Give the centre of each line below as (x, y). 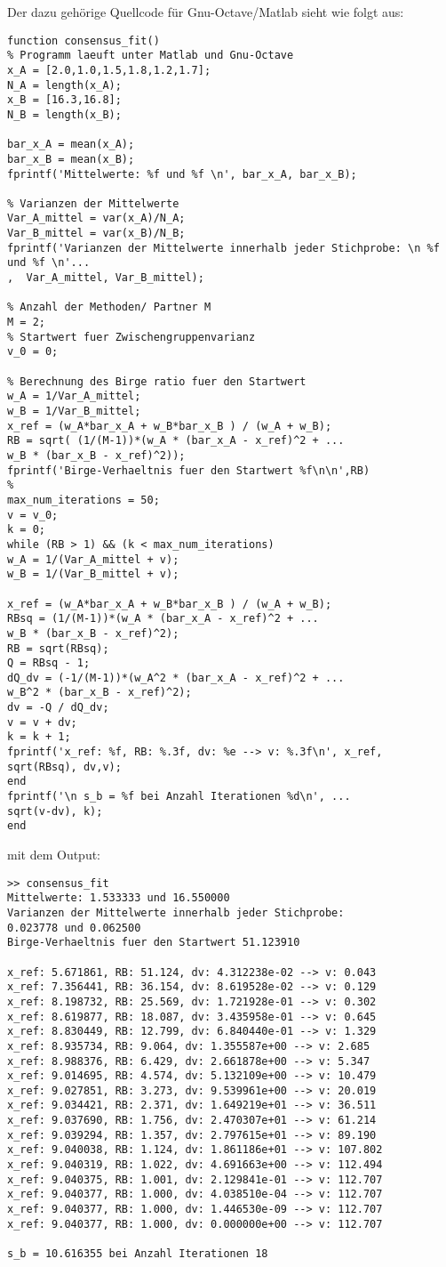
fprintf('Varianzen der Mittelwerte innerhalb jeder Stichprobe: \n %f (223, 248)
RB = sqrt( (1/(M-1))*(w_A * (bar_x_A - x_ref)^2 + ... (176, 441)
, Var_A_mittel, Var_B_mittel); (106, 278)
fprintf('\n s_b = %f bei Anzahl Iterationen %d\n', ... (179, 797)
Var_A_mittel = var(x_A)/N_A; (96, 218)
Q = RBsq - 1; (49, 663)
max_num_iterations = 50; (84, 500)
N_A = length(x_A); (64, 85)
